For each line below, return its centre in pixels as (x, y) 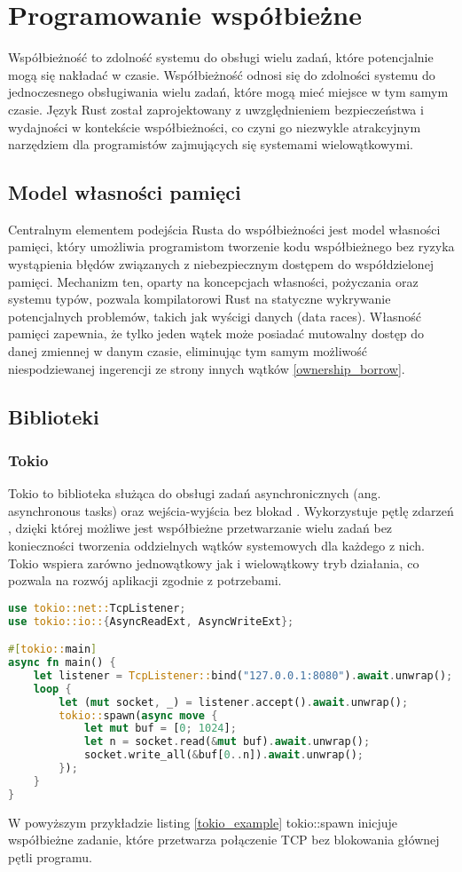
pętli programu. (50, 856)
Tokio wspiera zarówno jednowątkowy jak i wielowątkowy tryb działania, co (214, 563)
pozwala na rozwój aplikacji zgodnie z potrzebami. (145, 580)
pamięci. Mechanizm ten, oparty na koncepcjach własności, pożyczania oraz (213, 281)
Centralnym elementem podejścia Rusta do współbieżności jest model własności (224, 229)
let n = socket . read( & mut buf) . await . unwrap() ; (227, 742)
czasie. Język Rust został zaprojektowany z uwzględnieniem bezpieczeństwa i (216, 109)
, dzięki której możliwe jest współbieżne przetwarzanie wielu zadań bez (200, 528)
